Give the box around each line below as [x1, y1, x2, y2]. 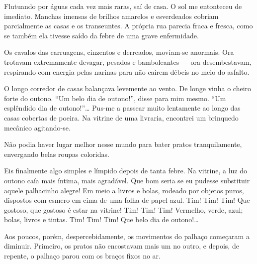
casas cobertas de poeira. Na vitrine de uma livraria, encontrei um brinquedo [4, 112, 239, 123]
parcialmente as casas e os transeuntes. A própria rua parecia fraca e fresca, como [4, 20, 253, 31]
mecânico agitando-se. [4, 122, 71, 132]
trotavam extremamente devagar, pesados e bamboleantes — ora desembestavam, [4, 56, 252, 67]
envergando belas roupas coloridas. [4, 148, 109, 159]
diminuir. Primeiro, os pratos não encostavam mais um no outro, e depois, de [4, 241, 239, 251]
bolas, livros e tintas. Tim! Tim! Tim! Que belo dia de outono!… [4, 214, 199, 225]
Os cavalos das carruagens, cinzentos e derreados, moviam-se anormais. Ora [4, 47, 234, 57]
